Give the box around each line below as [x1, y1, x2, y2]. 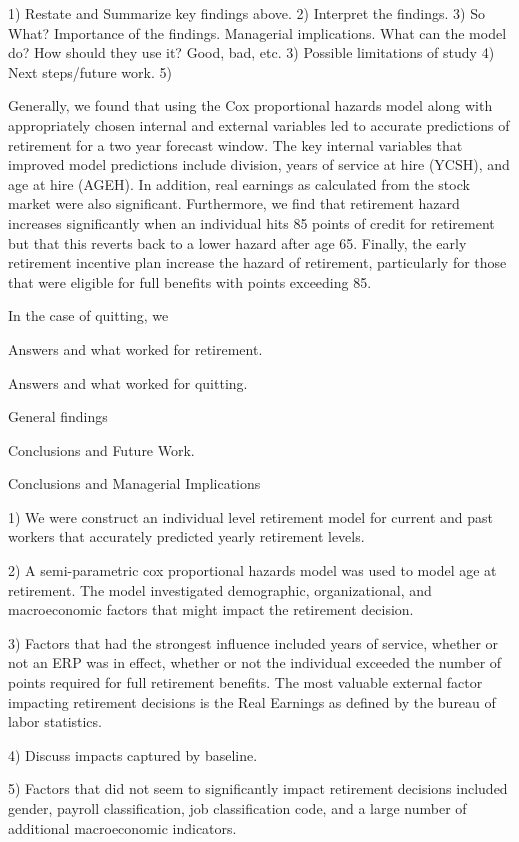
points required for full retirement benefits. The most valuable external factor [8, 672, 483, 693]
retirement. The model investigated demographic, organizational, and [8, 579, 432, 600]
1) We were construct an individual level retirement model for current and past [8, 506, 493, 527]
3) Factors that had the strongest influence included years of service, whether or [8, 632, 499, 653]
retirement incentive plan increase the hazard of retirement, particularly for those [8, 252, 507, 273]
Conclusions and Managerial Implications [8, 473, 261, 494]
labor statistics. [8, 711, 102, 732]
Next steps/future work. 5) [8, 61, 172, 82]
